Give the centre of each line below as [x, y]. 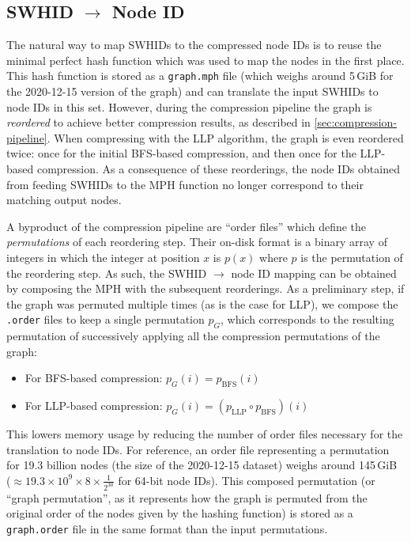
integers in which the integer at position [103, 257]
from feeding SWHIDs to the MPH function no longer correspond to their [185, 184]
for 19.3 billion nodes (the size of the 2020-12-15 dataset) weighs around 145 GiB [202, 465]
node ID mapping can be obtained [314, 273]
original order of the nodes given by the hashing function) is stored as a [180, 513]
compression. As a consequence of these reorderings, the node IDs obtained [218, 169]
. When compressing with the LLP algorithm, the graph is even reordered [225, 137]
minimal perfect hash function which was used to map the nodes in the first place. [205, 60]
